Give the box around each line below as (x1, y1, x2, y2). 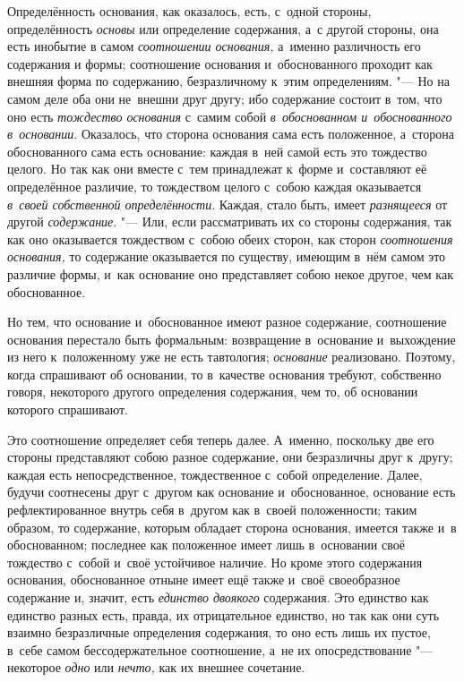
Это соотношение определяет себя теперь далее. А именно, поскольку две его (7, 430, 434, 448)
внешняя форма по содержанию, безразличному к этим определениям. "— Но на (7, 72, 450, 90)
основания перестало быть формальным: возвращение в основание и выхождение (7, 329, 456, 348)
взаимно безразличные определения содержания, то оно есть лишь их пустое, (7, 623, 431, 642)
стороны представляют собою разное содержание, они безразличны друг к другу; (7, 448, 453, 466)
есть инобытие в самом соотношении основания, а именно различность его (7, 37, 421, 55)
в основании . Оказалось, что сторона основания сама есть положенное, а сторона (7, 124, 454, 143)
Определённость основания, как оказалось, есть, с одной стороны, (7, 2, 372, 20)
